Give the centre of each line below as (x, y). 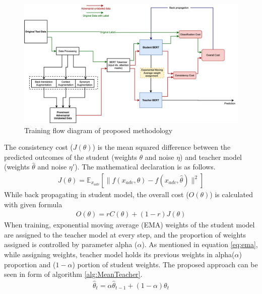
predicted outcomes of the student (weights (71, 157)
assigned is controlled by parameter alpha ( (71, 244)
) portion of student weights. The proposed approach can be (165, 264)
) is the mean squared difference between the (161, 147)
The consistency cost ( (39, 147)
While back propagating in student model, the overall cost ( (96, 194)
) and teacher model (211, 157)
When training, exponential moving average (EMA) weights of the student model (129, 225)
